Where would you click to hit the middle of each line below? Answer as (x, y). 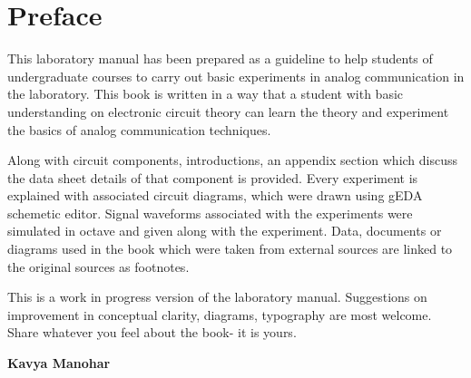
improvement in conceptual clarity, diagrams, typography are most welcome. (220, 314)
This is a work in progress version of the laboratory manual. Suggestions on (217, 297)
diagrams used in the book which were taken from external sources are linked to (230, 249)
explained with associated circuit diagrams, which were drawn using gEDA (215, 195)
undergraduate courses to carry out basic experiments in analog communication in (236, 76)
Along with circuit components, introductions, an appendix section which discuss (233, 160)
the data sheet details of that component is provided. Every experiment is (213, 177)
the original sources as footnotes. (98, 266)
